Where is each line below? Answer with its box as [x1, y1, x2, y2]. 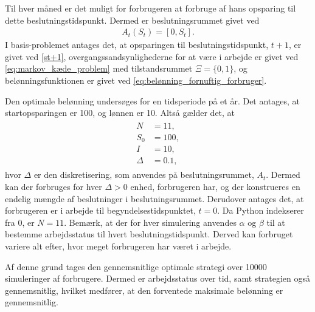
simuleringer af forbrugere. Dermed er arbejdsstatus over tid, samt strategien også [5, 272, 310, 285]
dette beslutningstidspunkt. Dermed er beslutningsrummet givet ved [5, 13, 260, 26]
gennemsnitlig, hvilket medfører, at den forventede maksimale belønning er [5, 283, 283, 296]
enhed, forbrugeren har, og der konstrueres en [130, 180, 300, 192]
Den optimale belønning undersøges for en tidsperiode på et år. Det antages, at [5, 94, 300, 107]
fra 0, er [5, 215, 35, 228]
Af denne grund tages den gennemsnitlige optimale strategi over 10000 [5, 260, 267, 273]
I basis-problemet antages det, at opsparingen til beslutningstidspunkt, [5, 38, 269, 51]
